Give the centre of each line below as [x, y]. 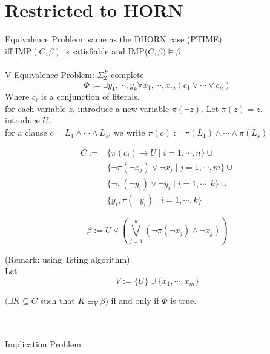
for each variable [35, 108]
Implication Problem [43, 344]
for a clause [26, 132]
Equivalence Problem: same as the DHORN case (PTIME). [115, 39]
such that [58, 300]
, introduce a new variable [121, 108]
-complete [126, 74]
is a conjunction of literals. [90, 97]
